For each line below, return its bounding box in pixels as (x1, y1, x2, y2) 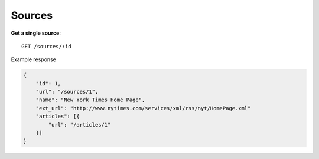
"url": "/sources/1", (35, 88, 99, 95)
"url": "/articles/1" (48, 121, 111, 128)
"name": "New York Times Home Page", (35, 97, 145, 103)
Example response (11, 56, 56, 63)
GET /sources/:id (21, 43, 71, 49)
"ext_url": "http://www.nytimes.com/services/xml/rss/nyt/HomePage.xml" (35, 105, 251, 111)
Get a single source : (11, 29, 61, 37)
